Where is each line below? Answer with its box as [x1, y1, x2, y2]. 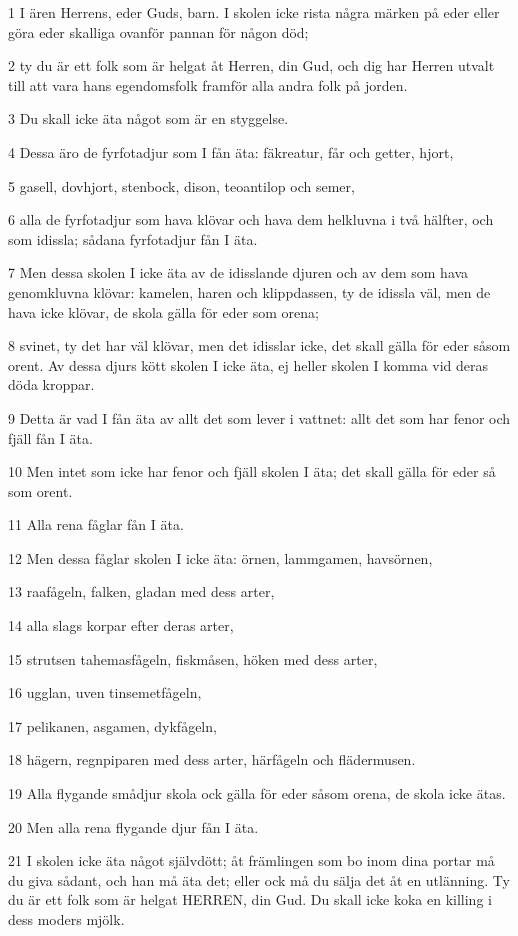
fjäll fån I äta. [8, 427, 93, 448]
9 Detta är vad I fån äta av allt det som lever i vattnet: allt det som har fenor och [8, 407, 511, 428]
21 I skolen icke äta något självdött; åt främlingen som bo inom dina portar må [8, 850, 495, 871]
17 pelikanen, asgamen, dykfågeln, [8, 715, 217, 736]
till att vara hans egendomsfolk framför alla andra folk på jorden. [8, 74, 408, 95]
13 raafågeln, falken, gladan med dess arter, [8, 581, 275, 602]
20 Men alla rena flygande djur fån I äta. [8, 816, 259, 837]
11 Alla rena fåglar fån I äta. [8, 514, 184, 535]
